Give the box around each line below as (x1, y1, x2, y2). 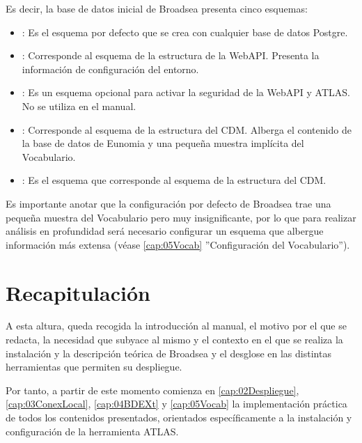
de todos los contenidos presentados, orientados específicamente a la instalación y (6, 410, 352, 424)
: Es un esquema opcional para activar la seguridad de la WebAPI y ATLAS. (22, 85, 350, 100)
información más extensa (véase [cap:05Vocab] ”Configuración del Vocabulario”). (6, 237, 350, 251)
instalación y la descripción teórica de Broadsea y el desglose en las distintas (6, 345, 331, 360)
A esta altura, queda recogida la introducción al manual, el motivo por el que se (6, 318, 347, 333)
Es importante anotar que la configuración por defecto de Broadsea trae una (6, 196, 331, 210)
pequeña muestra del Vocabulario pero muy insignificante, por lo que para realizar (6, 210, 356, 224)
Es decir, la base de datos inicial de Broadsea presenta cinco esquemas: (6, 1, 308, 15)
